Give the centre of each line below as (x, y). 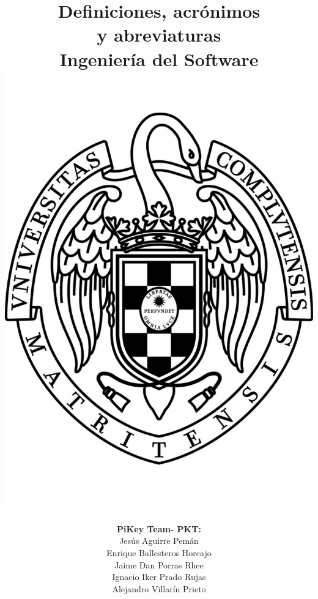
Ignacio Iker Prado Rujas (159, 577)
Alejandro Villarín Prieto (159, 588)
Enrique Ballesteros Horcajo (159, 553)
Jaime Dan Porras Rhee (159, 564)
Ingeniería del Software (159, 58)
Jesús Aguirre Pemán (159, 541)
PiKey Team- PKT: (159, 528)
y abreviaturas (159, 35)
